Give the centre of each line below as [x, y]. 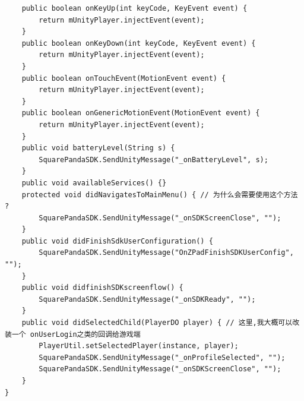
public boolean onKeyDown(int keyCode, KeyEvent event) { [139, 43]
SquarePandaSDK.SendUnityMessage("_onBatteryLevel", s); [153, 160]
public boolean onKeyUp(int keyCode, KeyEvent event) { [134, 8]
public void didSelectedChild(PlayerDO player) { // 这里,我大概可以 [157, 323]
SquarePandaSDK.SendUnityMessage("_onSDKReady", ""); [147, 299]
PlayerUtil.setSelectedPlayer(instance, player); [139, 346]
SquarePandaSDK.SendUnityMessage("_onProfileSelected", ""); [162, 357]
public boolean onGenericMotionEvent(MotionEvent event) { [141, 113]
